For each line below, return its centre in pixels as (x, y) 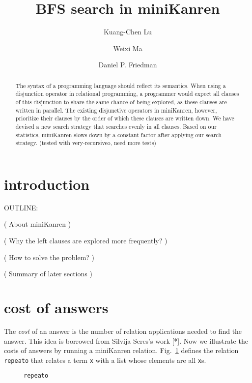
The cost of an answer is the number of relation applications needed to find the (123, 331)
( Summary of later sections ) (48, 274)
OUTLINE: (21, 207)
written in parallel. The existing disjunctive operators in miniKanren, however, (116, 110)
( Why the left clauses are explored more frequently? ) (86, 241)
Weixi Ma (128, 48)
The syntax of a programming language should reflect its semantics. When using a (121, 85)
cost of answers (56, 308)
